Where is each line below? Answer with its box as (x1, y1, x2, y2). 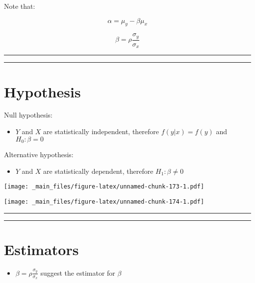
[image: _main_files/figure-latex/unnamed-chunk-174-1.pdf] (4, 198, 204, 205)
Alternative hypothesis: (4, 149, 74, 160)
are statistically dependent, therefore (43, 165, 153, 176)
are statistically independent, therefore (43, 126, 159, 137)
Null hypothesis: (4, 110, 52, 120)
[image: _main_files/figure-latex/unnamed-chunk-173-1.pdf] (4, 183, 204, 190)
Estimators (4, 239, 79, 259)
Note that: (4, 1, 35, 11)
